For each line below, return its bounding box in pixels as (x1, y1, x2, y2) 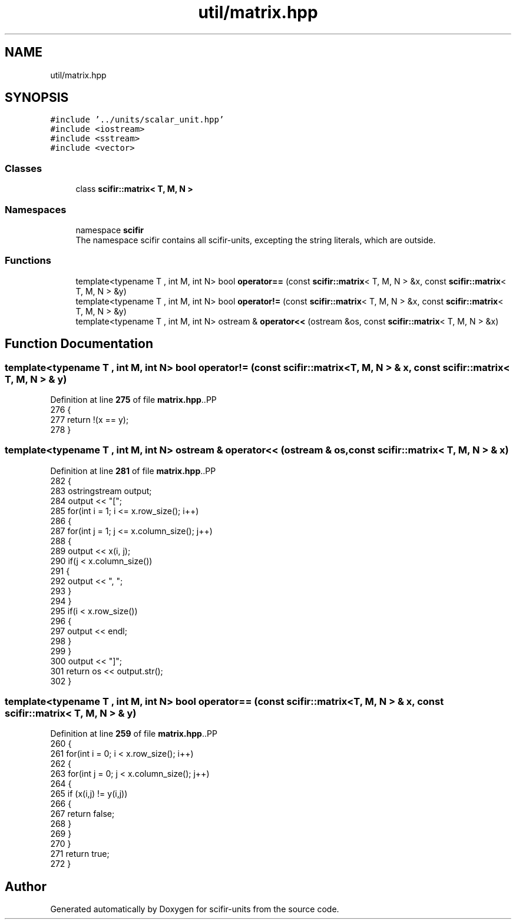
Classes (5, 162, 42, 174)
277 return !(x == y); (50, 414, 129, 425)
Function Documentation (5, 336, 153, 352)
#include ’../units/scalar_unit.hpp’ (50, 115, 224, 125)
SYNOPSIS (5, 90, 69, 105)
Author (5, 879, 47, 894)
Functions (5, 254, 51, 267)
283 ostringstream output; (50, 485, 152, 496)
